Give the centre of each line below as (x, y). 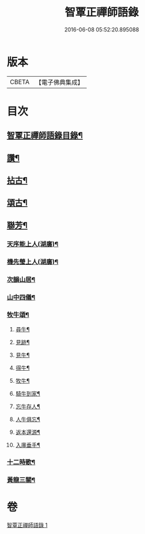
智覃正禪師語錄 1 (27, 525)
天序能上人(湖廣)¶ (33, 244)
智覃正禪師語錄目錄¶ (45, 136)
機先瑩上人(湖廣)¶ (33, 262)
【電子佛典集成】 (59, 82)
